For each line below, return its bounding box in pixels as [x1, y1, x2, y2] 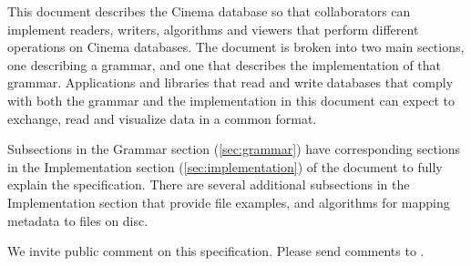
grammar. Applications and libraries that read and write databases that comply [7, 73, 454, 92]
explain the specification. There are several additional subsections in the [7, 175, 410, 194]
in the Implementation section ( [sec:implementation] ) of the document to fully [7, 157, 443, 176]
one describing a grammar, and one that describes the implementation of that [7, 55, 441, 74]
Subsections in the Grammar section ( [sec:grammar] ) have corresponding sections [7, 139, 461, 159]
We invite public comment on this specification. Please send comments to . [7, 241, 425, 261]
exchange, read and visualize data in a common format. [7, 108, 317, 128]
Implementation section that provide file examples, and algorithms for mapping [7, 192, 450, 211]
